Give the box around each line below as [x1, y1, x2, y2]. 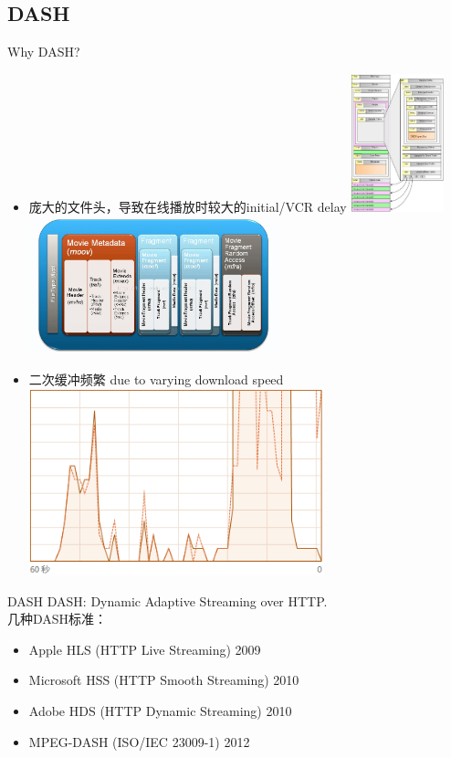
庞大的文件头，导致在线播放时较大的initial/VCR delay [28, 196, 347, 216]
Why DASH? [7, 42, 80, 61]
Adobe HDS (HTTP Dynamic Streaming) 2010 [28, 700, 292, 720]
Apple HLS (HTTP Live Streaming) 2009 [28, 639, 261, 658]
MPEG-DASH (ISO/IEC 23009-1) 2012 [28, 732, 250, 751]
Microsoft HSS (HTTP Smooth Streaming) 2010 [28, 670, 299, 690]
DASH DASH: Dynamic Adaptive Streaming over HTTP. [7, 591, 328, 610]
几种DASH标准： [7, 609, 108, 628]
